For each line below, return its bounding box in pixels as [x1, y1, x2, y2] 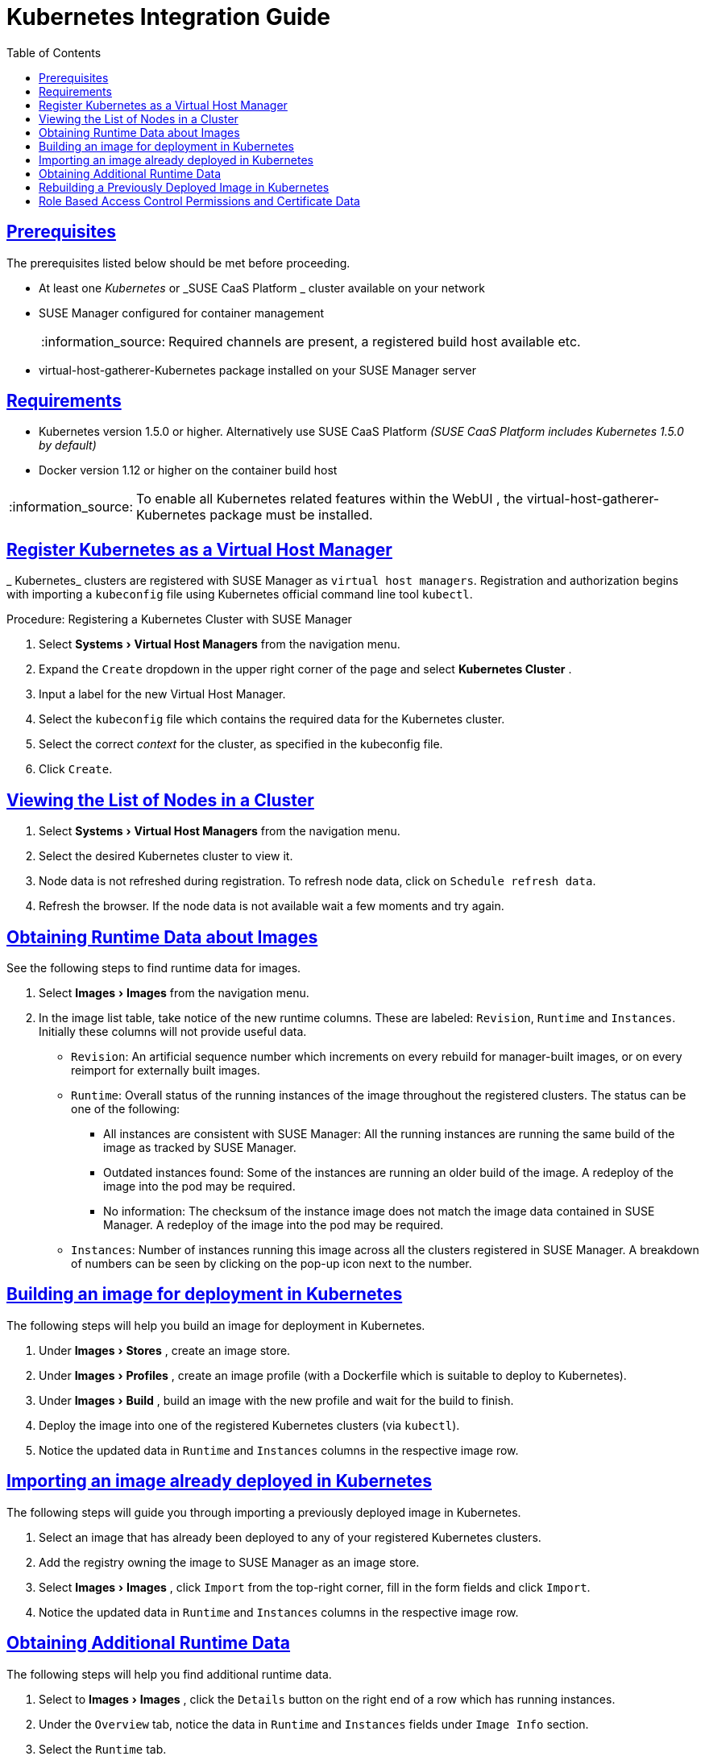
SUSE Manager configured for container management [39, 305, 325, 320]
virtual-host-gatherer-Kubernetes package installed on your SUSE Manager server [39, 362, 477, 377]
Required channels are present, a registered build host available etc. [168, 333, 581, 350]
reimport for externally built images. [71, 1062, 260, 1077]
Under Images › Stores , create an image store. [39, 1343, 291, 1357]
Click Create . [39, 762, 113, 777]
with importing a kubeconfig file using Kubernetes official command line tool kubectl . [6, 587, 473, 602]
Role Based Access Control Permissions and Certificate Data [39, 193, 360, 208]
